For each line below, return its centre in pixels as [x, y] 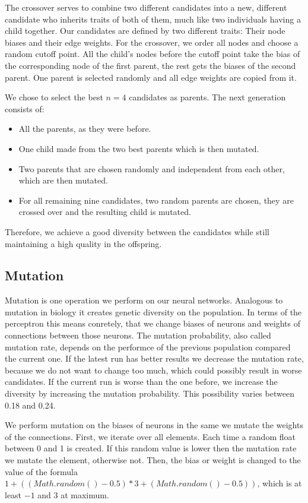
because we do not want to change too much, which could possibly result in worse [153, 370]
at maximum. [85, 494]
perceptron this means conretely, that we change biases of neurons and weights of [153, 323]
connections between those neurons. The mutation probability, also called [138, 335]
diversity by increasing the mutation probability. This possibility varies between [150, 393]
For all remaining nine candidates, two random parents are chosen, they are [156, 200]
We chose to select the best [54, 97]
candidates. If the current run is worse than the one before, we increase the [141, 382]
